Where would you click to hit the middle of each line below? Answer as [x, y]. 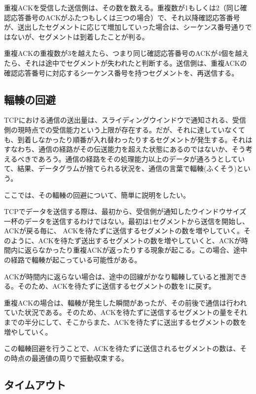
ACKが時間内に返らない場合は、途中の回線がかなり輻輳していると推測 [119, 276]
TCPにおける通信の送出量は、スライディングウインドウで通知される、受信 [125, 120]
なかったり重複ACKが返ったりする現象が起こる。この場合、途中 [143, 250]
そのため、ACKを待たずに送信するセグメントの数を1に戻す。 [116, 286]
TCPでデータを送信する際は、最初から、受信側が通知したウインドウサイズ [125, 211]
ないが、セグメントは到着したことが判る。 [80, 36]
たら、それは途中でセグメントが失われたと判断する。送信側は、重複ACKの [126, 63]
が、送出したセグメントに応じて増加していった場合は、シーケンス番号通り [125, 27]
